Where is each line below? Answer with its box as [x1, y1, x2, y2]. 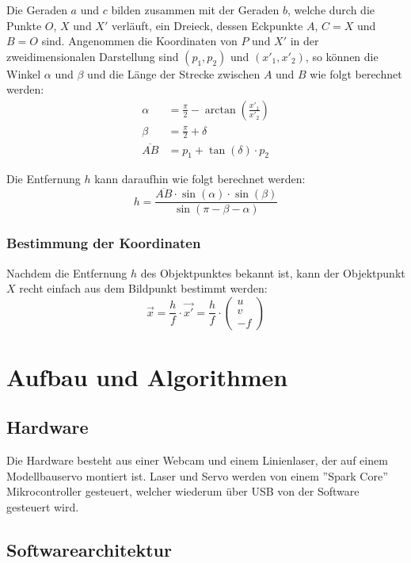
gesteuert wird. [6, 499, 79, 515]
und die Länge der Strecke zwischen [87, 65, 261, 82]
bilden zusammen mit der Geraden [111, 2, 280, 17]
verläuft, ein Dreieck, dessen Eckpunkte [111, 17, 303, 33]
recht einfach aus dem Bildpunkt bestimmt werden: [19, 280, 268, 297]
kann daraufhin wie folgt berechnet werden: [94, 170, 306, 187]
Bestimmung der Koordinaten [6, 233, 201, 253]
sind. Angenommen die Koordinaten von [41, 33, 238, 49]
